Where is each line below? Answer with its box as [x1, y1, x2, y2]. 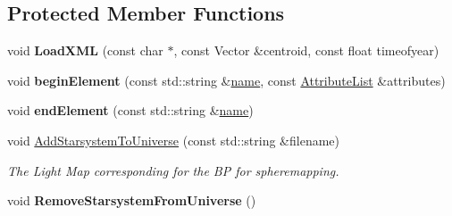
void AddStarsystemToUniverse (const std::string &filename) [7, 130, 339, 149]
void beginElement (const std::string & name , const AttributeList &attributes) [7, 71, 446, 89]
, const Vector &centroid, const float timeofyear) [173, 41, 439, 60]
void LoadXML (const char [7, 41, 163, 60]
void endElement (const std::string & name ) [7, 101, 254, 120]
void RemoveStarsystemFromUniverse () [7, 191, 256, 210]
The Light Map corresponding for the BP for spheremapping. [7, 161, 339, 179]
